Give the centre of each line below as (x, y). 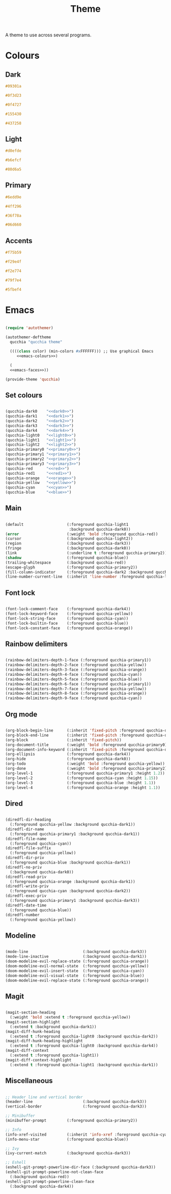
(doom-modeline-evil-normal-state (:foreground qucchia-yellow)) (77, 966)
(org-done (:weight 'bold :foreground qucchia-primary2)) (87, 768)
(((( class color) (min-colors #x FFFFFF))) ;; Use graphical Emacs (82, 351)
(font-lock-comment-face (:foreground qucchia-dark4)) (68, 609)
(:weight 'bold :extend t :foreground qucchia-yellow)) (70, 1018)
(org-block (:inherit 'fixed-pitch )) (64, 740)
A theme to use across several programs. (48, 35)
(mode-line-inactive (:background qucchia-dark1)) (76, 957)
